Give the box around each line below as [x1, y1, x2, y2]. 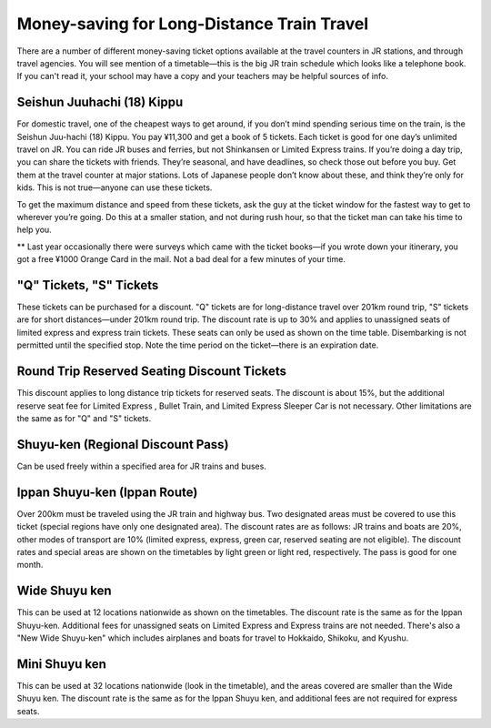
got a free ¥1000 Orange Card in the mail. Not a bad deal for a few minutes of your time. [16, 254, 346, 265]
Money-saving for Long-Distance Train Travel [16, 14, 369, 34]
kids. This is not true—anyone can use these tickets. [16, 182, 213, 193]
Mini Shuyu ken [16, 656, 106, 672]
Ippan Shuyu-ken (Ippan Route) [16, 484, 198, 500]
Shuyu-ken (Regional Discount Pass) [16, 437, 229, 452]
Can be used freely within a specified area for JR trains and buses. [16, 460, 267, 471]
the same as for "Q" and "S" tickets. [16, 412, 152, 423]
